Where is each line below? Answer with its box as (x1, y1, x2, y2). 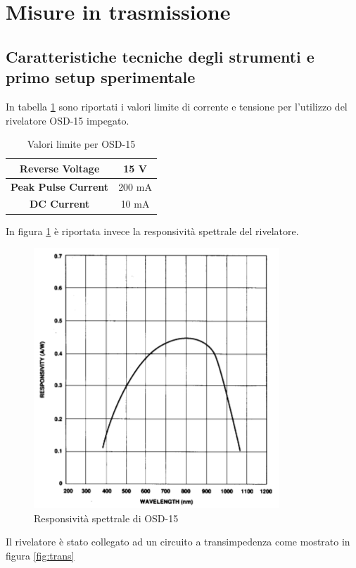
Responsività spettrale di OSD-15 (34, 510, 179, 525)
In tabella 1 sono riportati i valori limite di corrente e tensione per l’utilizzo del (6, 99, 348, 113)
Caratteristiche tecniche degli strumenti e (6, 45, 314, 67)
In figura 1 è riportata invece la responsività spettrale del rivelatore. (6, 223, 299, 238)
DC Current (29, 196, 90, 211)
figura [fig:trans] (6, 548, 75, 562)
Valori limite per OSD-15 (27, 137, 136, 151)
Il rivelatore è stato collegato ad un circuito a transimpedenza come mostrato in (6, 534, 350, 549)
